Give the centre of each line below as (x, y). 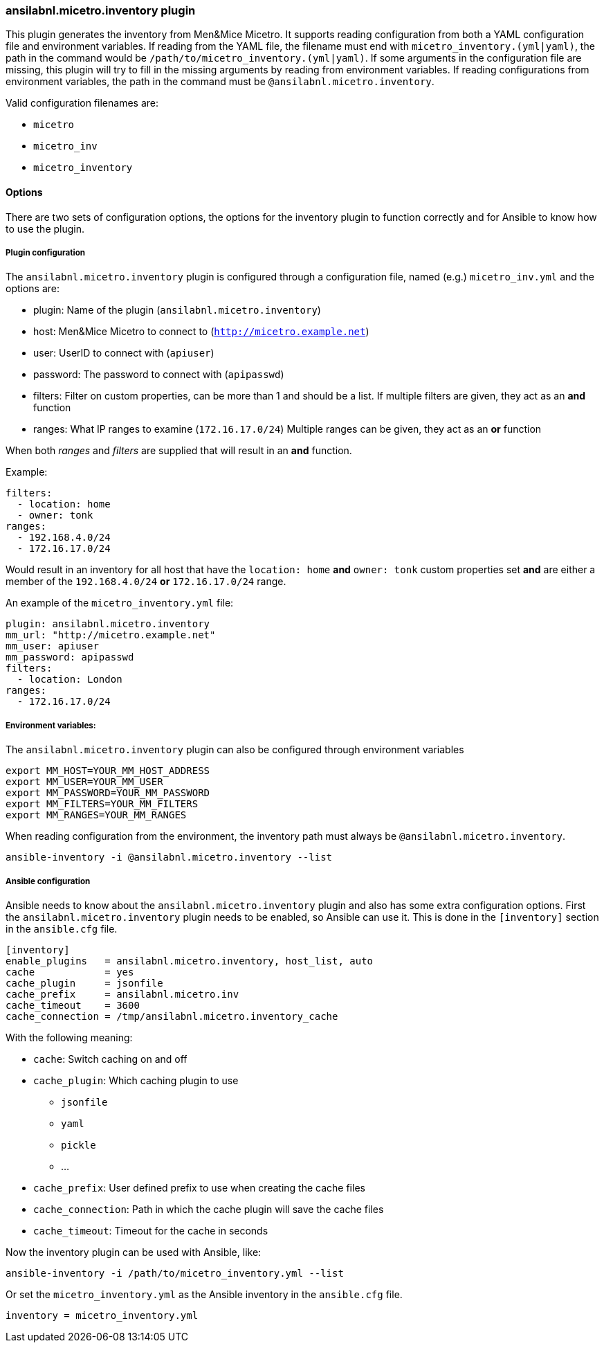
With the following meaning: (69, 1037)
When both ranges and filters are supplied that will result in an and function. (179, 451)
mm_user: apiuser (52, 646)
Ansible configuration (48, 881)
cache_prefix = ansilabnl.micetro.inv (122, 994)
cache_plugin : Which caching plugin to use (136, 1080)
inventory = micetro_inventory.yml (102, 1315)
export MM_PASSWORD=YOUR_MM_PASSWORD (108, 793)
